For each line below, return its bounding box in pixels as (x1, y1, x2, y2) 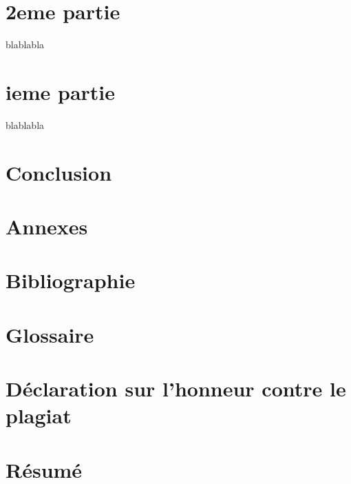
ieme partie (6, 77, 116, 105)
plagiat (6, 401, 72, 430)
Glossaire (6, 320, 94, 348)
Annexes (6, 212, 88, 240)
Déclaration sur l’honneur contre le (6, 374, 346, 403)
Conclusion (6, 158, 112, 186)
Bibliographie (6, 266, 136, 294)
